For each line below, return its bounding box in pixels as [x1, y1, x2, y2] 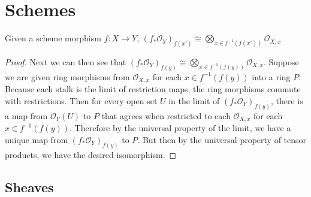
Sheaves [5, 177, 54, 196]
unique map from [5, 133, 68, 146]
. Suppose [263, 55, 299, 68]
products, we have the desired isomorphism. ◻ [5, 148, 177, 160]
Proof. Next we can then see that [5, 55, 126, 68]
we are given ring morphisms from [5, 70, 130, 83]
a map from [5, 109, 48, 122]
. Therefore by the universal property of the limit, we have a [69, 122, 291, 134]
